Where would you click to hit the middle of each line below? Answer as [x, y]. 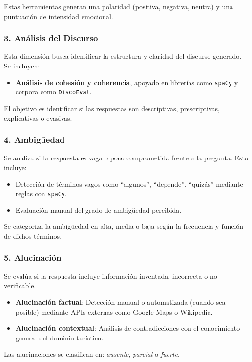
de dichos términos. [33, 236]
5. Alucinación [33, 258]
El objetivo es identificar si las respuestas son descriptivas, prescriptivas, [112, 108]
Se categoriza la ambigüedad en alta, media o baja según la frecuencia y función [124, 226]
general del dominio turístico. [59, 337]
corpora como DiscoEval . [53, 92]
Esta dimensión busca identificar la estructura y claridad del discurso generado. [123, 56]
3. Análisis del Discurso [51, 38]
